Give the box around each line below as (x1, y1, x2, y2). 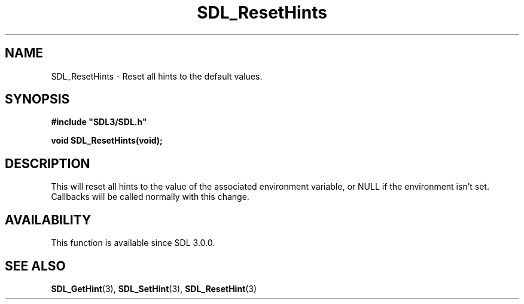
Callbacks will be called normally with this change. (51, 191, 249, 202)
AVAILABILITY (5, 212, 92, 227)
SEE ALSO (5, 258, 66, 273)
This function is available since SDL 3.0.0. (51, 238, 215, 248)
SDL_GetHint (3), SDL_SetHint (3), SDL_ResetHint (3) (51, 283, 257, 294)
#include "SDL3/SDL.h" (51, 117, 147, 127)
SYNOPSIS (5, 92, 70, 107)
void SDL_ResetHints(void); (51, 135, 163, 146)
